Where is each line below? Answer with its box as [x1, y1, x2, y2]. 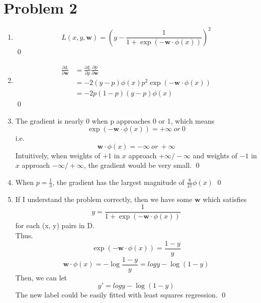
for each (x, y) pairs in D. [15, 220, 95, 231]
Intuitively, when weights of [15, 150, 101, 160]
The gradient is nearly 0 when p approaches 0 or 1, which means [15, 115, 215, 126]
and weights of [193, 150, 237, 160]
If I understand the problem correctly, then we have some [15, 193, 193, 204]
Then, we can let [15, 272, 67, 282]
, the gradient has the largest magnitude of [52, 176, 185, 187]
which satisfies [203, 193, 247, 204]
